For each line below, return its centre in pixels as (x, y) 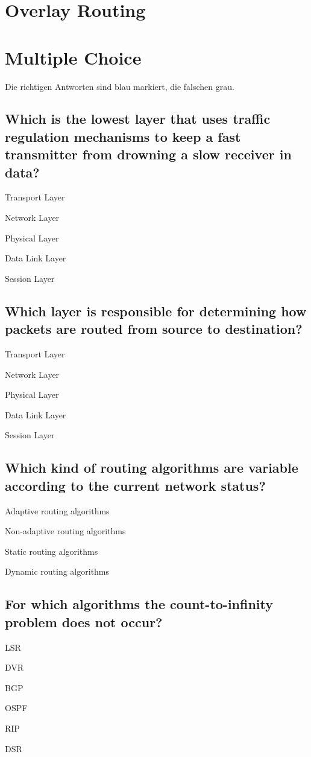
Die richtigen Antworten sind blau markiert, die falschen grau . (120, 86)
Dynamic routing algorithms (57, 571)
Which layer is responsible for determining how (156, 311)
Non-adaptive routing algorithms (65, 531)
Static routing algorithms (52, 551)
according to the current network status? (135, 485)
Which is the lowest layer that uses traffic (138, 119)
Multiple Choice (73, 57)
